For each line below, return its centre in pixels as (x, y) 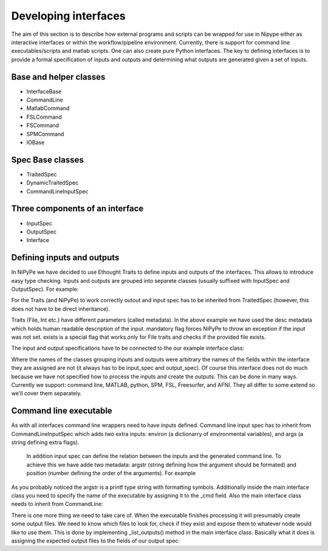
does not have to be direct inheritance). (61, 309)
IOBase (36, 142)
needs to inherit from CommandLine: (57, 504)
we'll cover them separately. (46, 393)
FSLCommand (44, 117)
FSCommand (43, 125)
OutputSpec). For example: (45, 289)
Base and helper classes (58, 77)
